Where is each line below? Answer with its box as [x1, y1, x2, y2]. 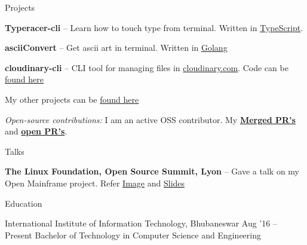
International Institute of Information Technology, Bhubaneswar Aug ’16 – [5, 217, 277, 229]
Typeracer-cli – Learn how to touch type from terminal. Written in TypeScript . [5, 21, 303, 33]
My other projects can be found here [5, 93, 139, 105]
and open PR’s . [5, 125, 67, 137]
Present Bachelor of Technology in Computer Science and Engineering [5, 228, 262, 241]
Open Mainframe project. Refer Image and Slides [5, 176, 185, 189]
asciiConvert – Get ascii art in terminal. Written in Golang [5, 41, 228, 54]
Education [5, 197, 42, 209]
